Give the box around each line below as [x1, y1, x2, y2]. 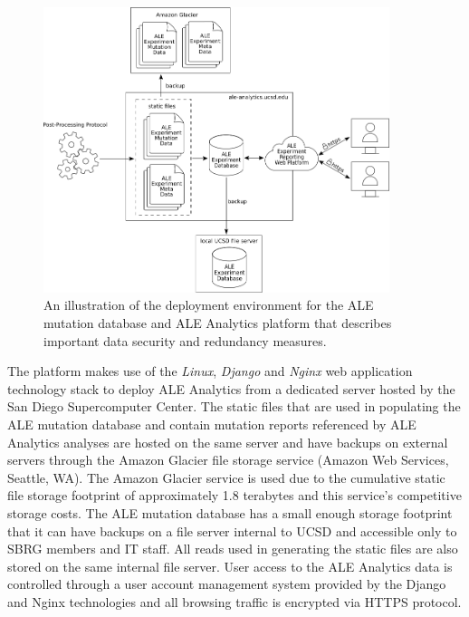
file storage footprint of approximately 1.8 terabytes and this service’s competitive [7, 486, 462, 505]
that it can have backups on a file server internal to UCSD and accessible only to [7, 521, 457, 540]
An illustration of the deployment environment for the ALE [43, 295, 374, 314]
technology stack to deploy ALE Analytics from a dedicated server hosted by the [7, 379, 455, 398]
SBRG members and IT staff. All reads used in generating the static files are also [7, 539, 458, 558]
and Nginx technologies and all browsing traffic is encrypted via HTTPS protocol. [7, 592, 462, 611]
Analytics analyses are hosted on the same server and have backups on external [7, 432, 448, 451]
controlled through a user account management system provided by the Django [7, 574, 446, 593]
